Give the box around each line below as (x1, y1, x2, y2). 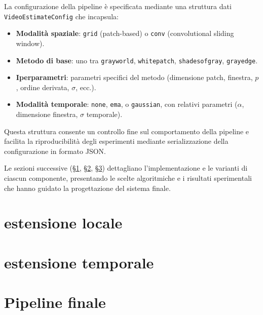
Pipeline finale (4, 292, 106, 312)
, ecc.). (76, 82, 96, 92)
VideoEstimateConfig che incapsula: (4, 11, 119, 21)
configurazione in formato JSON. (4, 145, 106, 156)
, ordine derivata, (16, 82, 69, 92)
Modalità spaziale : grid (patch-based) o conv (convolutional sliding (16, 28, 234, 38)
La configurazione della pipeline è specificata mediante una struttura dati (4, 1, 232, 11)
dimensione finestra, (16, 109, 78, 119)
